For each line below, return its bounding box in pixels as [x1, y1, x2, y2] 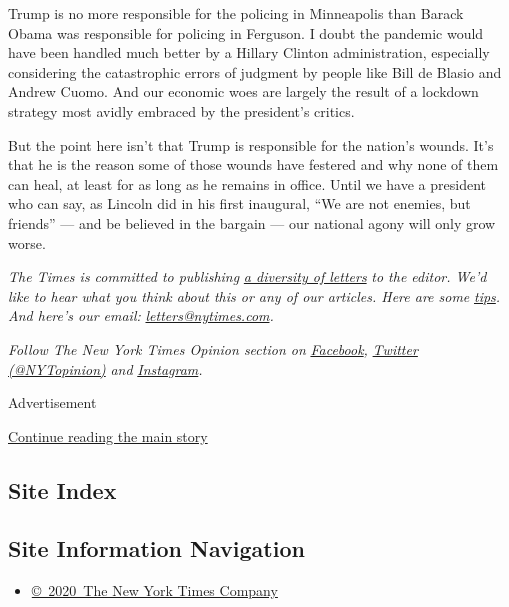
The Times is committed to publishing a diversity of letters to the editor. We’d [8, 266, 487, 287]
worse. [8, 232, 46, 253]
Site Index [8, 474, 117, 505]
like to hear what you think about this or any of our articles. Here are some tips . [8, 285, 501, 306]
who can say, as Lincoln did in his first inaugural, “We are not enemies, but [8, 193, 471, 214]
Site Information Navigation [8, 533, 305, 564]
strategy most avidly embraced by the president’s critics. [8, 100, 355, 121]
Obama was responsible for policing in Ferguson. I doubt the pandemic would [8, 22, 484, 43]
